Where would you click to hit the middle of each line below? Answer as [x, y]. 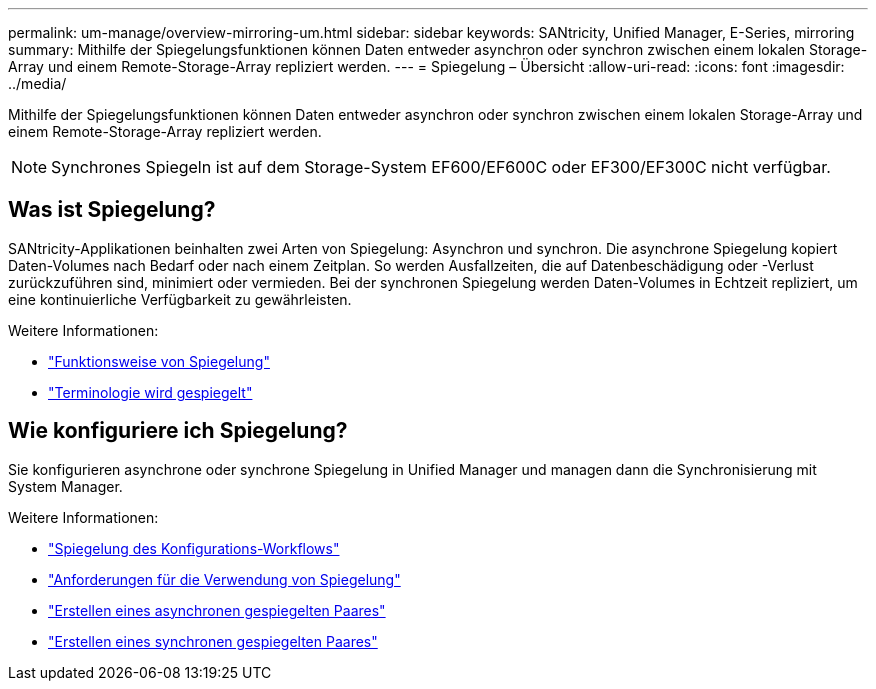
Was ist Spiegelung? [112, 210]
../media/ [37, 83]
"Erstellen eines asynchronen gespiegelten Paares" [217, 610]
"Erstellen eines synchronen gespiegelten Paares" [213, 641]
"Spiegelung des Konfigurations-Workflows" [194, 548]
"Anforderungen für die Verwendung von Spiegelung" [224, 579]
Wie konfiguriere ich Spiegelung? [178, 431]
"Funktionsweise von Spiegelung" [159, 361]
